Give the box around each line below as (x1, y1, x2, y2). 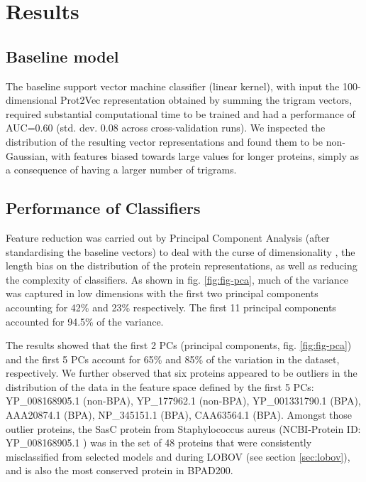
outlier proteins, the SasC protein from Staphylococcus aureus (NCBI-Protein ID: (6, 421, 361, 436)
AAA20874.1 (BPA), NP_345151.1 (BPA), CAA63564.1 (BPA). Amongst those (6, 407, 353, 422)
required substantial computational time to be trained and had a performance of (6, 106, 355, 121)
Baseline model (6, 45, 119, 67)
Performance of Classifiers (6, 197, 201, 219)
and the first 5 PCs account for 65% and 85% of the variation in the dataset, (6, 351, 340, 366)
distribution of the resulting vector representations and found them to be (6, 134, 323, 149)
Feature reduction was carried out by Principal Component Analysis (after (6, 230, 330, 245)
